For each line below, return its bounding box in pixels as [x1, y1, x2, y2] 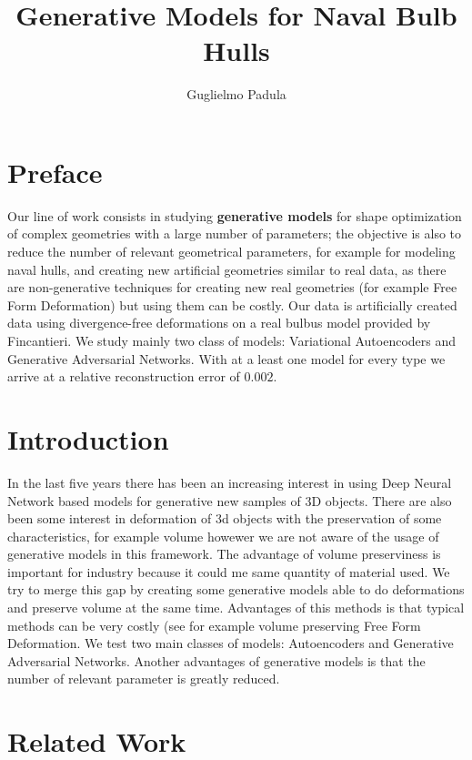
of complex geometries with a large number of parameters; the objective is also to [7, 224, 461, 243]
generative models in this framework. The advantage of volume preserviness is [7, 544, 441, 563]
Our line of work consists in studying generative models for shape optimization [7, 206, 462, 225]
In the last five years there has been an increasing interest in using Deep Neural [7, 472, 452, 491]
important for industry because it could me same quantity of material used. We [7, 562, 450, 581]
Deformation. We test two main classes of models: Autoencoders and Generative [7, 633, 454, 653]
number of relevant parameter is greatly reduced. [7, 669, 280, 688]
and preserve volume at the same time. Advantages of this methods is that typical [7, 598, 465, 617]
